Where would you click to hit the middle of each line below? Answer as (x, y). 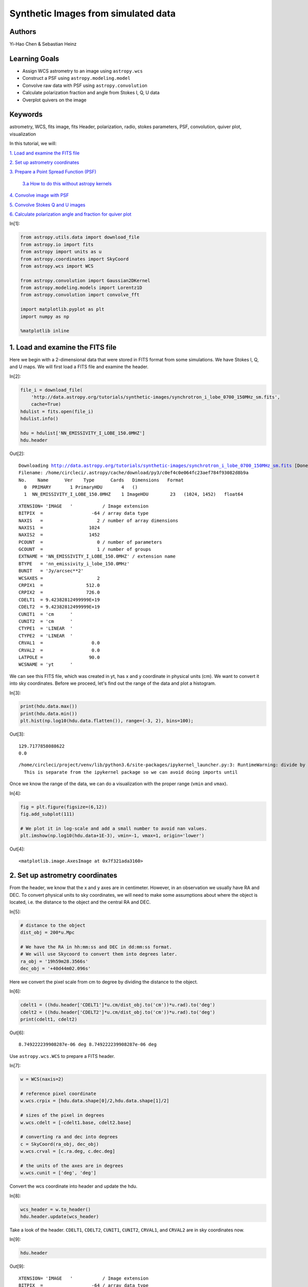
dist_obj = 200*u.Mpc (47, 932)
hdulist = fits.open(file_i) (57, 411)
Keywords (26, 115)
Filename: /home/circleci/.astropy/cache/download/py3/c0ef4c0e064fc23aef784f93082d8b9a (134, 473)
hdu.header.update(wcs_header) (60, 1217)
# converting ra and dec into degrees (69, 1137)
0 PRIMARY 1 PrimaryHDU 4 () (81, 487)
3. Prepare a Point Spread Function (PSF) (53, 172)
